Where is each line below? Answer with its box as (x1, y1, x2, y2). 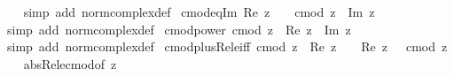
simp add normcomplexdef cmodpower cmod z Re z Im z (6, 19, 351, 38)
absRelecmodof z (23, 54, 117, 72)
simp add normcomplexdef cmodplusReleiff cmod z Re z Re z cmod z (6, 37, 448, 56)
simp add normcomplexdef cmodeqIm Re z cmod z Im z (23, 3, 375, 20)
